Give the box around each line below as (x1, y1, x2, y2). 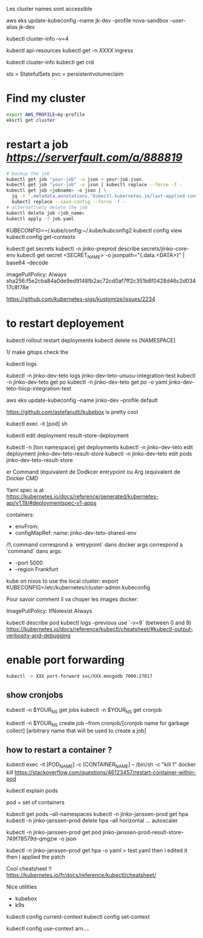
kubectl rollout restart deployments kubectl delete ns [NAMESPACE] (6, 337, 176, 344)
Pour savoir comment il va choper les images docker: (6, 595, 139, 603)
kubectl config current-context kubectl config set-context (6, 913, 150, 920)
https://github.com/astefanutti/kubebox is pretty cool (6, 409, 138, 416)
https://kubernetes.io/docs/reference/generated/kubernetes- (6, 493, 159, 500)
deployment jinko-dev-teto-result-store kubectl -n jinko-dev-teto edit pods (6, 450, 192, 457)
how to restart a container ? (6, 745, 112, 755)
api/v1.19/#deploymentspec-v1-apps (6, 500, 97, 507)
